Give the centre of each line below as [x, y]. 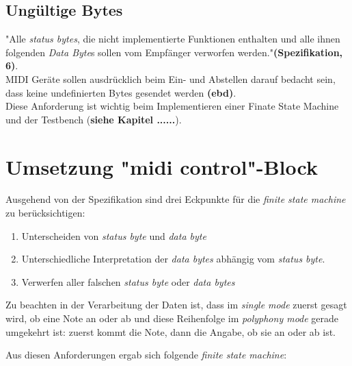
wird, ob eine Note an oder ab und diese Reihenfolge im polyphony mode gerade [172, 318]
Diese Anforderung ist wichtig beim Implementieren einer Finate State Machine [172, 106]
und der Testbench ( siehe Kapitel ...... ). [94, 119]
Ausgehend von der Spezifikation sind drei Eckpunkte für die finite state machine [176, 199]
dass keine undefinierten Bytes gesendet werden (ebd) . [121, 92]
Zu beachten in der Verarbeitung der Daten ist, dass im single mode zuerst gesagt [176, 305]
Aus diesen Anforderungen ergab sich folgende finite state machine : [146, 355]
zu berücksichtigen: [45, 213]
